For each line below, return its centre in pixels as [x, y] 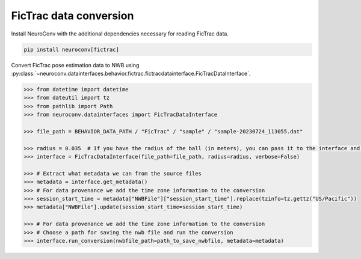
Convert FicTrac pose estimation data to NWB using [75, 65]
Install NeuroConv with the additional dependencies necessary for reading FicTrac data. [120, 34]
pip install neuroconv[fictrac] [72, 49]
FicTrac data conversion [73, 16]
